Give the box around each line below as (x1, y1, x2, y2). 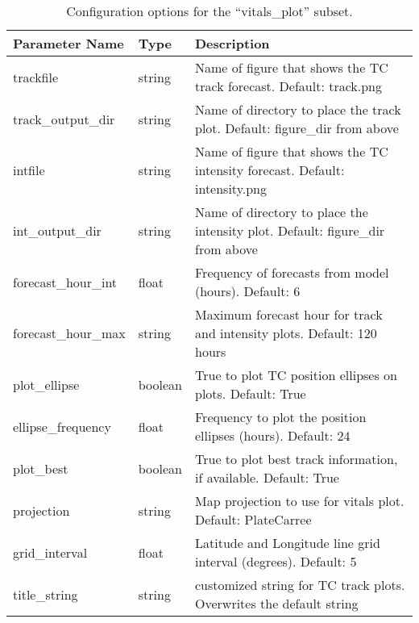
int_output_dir (13, 221, 102, 240)
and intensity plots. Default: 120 (195, 324, 377, 342)
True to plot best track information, (195, 449, 398, 468)
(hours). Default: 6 (195, 282, 301, 300)
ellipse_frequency (13, 416, 111, 436)
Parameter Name (13, 34, 124, 52)
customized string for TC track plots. (195, 575, 405, 594)
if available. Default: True (195, 468, 339, 487)
